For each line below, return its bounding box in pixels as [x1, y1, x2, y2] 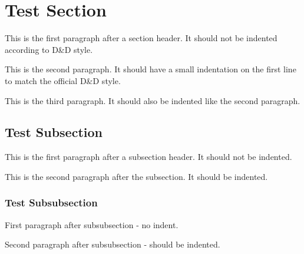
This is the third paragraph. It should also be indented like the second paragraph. [5, 94, 300, 106]
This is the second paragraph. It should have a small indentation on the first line [5, 63, 296, 75]
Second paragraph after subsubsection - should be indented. [5, 238, 220, 250]
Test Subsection [5, 123, 103, 141]
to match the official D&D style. [5, 74, 121, 86]
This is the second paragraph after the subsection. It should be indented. [5, 170, 268, 182]
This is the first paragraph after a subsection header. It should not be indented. [5, 151, 292, 163]
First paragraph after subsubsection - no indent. [5, 218, 179, 230]
